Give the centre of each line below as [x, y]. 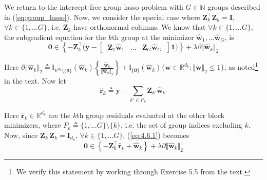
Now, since [21, 135]
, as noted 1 [241, 66]
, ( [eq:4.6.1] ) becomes [156, 135]
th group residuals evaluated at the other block [151, 115]
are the [60, 115]
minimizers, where [33, 125]
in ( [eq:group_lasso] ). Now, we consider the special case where [102, 17]
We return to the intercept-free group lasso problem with [94, 7]
